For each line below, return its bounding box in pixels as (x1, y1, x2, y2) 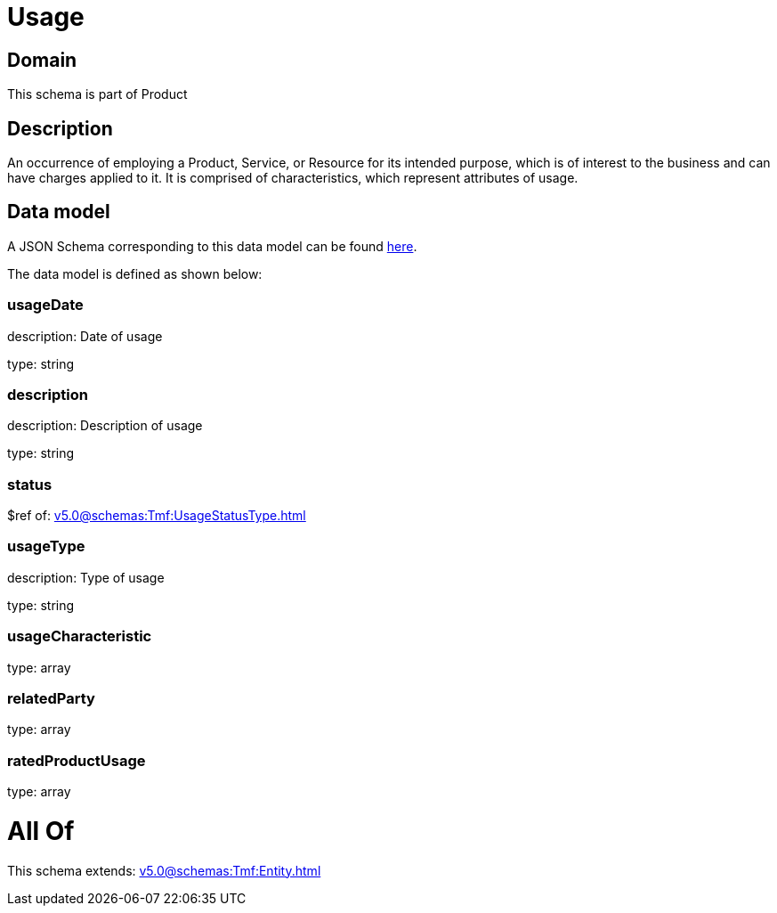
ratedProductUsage (7, 751, 146, 770)
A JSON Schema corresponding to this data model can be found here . (7, 238, 417, 254)
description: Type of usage (7, 569, 165, 585)
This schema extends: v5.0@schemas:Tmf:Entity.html (7, 862, 321, 878)
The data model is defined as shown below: (7, 265, 263, 281)
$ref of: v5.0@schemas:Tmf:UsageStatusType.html (7, 508, 306, 524)
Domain (7, 48, 77, 71)
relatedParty (7, 689, 95, 707)
